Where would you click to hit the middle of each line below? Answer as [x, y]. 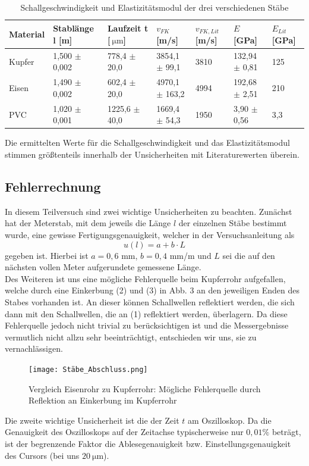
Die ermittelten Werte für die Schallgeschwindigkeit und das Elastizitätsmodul [147, 143]
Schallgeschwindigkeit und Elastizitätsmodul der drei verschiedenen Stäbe [154, 7]
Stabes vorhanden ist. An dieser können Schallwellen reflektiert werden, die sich [150, 302]
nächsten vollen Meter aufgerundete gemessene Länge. [103, 267]
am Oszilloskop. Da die [229, 420]
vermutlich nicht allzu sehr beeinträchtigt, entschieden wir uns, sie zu [131, 337]
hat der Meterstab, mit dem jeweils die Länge [88, 223]
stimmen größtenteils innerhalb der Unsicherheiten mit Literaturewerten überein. [152, 154]
